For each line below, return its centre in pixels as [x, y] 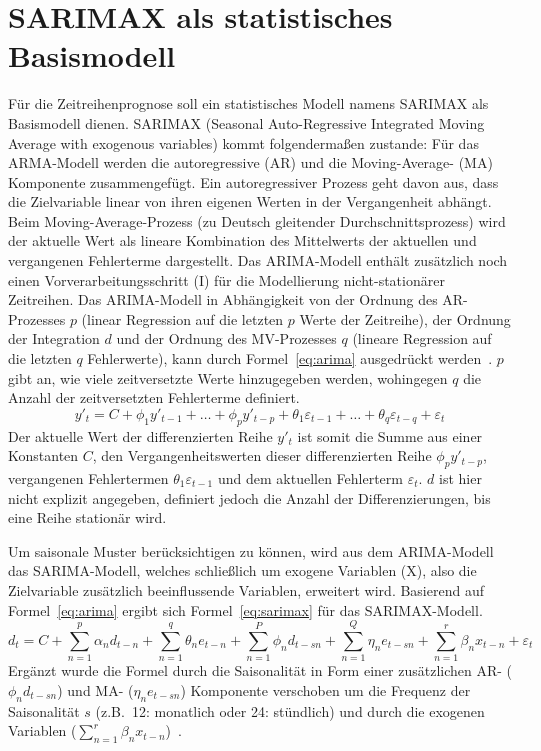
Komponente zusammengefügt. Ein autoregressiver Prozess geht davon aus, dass [253, 181]
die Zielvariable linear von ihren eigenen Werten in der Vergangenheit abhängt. [250, 201]
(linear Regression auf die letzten [182, 318]
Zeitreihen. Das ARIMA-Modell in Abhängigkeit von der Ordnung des [223, 299]
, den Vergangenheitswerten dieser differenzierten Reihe [262, 455]
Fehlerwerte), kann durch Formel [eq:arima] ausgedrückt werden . [290, 358]
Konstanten [43, 455]
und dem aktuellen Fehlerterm [310, 478]
